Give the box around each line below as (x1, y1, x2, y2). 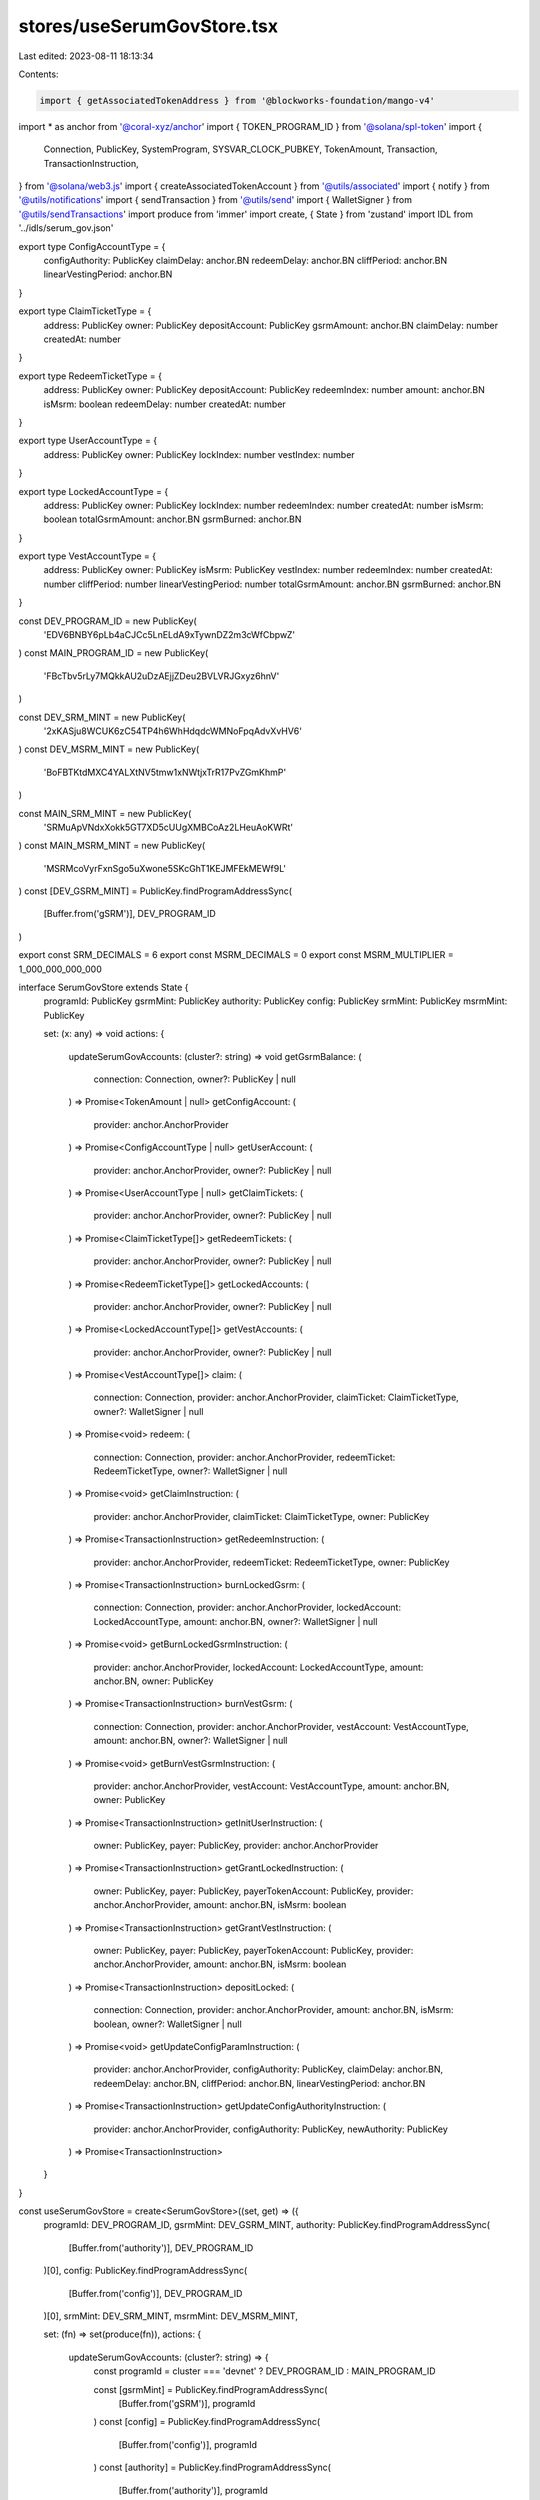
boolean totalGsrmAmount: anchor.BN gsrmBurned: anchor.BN (43, 513, 302, 525)
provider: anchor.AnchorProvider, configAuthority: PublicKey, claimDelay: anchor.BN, (93, 2063, 444, 2075)
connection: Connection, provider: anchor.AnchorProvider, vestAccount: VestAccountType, (93, 1720, 469, 1732)
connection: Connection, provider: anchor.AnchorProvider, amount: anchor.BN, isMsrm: (93, 2004, 454, 2016)
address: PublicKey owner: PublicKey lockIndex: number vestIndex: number (43, 448, 355, 460)
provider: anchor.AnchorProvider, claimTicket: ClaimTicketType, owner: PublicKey (93, 1510, 430, 1522)
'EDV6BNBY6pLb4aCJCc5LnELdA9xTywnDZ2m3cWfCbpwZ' (43, 629, 295, 641)
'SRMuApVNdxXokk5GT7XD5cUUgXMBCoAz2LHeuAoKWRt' (43, 821, 294, 833)
